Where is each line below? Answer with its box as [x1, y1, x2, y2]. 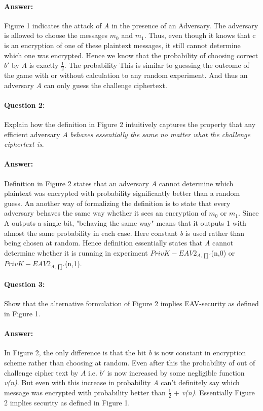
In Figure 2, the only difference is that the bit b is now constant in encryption [4, 347, 246, 358]
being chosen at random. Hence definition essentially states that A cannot [4, 237, 234, 248]
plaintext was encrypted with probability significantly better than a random [4, 188, 240, 198]
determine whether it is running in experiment [4, 247, 148, 258]
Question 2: [4, 99, 45, 110]
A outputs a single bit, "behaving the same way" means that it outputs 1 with [4, 217, 246, 228]
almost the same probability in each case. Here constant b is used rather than [4, 227, 245, 238]
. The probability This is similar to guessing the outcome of [64, 60, 249, 70]
